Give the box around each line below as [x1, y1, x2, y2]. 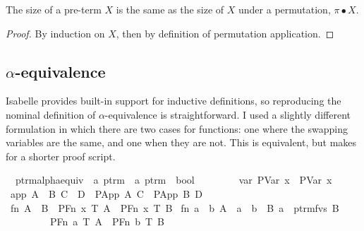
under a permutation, [238, 2, 331, 16]
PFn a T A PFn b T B [49, 214, 165, 229]
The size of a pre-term [6, 2, 102, 16]
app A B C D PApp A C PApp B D [10, 186, 202, 201]
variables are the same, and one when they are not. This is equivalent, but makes [6, 135, 357, 150]
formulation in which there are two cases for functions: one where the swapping [6, 121, 348, 136]
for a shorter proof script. [6, 148, 116, 163]
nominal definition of [6, 107, 96, 122]
